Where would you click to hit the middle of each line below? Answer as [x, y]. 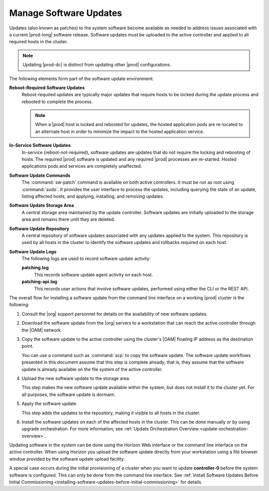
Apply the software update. [50, 404]
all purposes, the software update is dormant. [68, 394]
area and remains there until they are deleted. [68, 220]
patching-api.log [39, 282]
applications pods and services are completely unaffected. [82, 166]
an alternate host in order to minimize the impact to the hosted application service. [120, 131]
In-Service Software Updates [40, 145]
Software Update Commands [40, 175]
